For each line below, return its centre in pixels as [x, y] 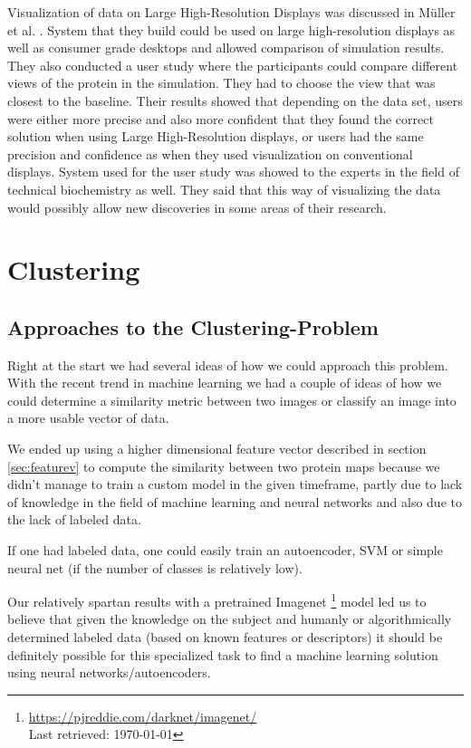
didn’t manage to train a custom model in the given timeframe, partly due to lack [235, 484]
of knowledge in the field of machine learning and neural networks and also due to [235, 501]
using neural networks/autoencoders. [109, 672]
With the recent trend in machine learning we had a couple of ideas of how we [225, 383]
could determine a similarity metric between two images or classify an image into [232, 400]
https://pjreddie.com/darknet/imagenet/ [143, 716]
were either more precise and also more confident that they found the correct [221, 118]
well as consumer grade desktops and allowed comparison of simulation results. [226, 48]
